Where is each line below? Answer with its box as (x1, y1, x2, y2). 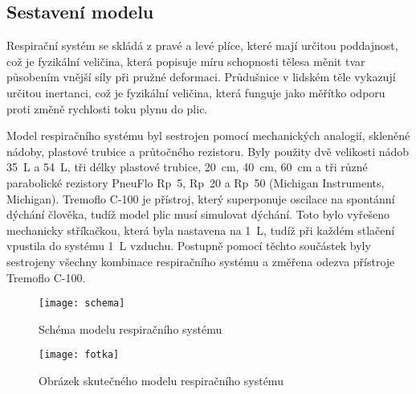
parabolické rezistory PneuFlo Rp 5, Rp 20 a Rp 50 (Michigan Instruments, (6, 174, 385, 191)
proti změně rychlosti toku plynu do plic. (6, 100, 208, 117)
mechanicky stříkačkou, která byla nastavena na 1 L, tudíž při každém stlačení (6, 221, 395, 238)
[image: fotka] (39, 349, 120, 361)
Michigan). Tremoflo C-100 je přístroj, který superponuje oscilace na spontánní (6, 190, 395, 207)
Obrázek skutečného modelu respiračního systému (39, 372, 283, 389)
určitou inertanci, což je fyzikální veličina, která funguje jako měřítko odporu (6, 84, 385, 101)
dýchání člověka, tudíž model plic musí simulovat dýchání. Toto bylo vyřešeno (6, 206, 390, 223)
